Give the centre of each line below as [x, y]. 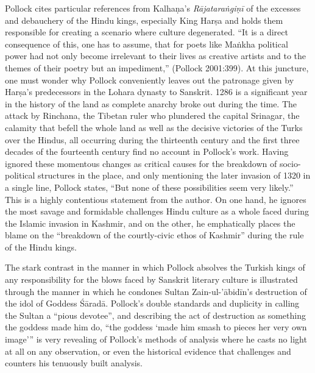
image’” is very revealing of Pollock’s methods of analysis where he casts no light [156, 339]
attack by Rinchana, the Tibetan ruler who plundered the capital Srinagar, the [152, 115]
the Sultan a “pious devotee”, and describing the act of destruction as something [155, 315]
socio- [290, 163]
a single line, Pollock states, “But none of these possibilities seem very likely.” [149, 187]
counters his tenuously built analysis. [74, 363]
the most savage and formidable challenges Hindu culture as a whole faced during [157, 211]
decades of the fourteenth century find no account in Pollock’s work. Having [147, 151]
